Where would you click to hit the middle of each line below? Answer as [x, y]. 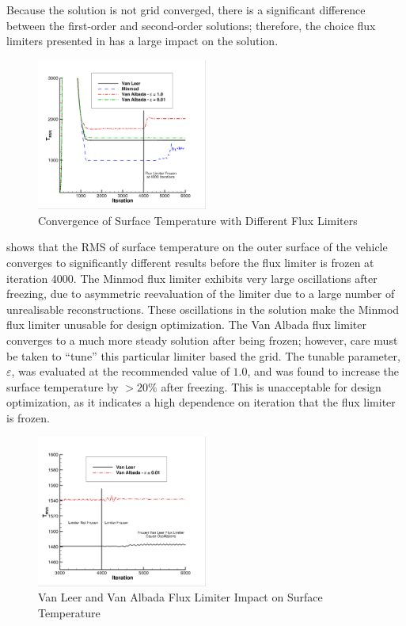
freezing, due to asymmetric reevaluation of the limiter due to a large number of [201, 294]
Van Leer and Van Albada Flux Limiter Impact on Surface [180, 597]
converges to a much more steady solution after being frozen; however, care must [202, 340]
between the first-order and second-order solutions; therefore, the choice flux [191, 25]
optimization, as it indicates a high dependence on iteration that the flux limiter [201, 402]
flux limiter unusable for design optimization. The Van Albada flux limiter [186, 324]
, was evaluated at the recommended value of [120, 371]
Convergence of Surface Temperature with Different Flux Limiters [198, 220]
